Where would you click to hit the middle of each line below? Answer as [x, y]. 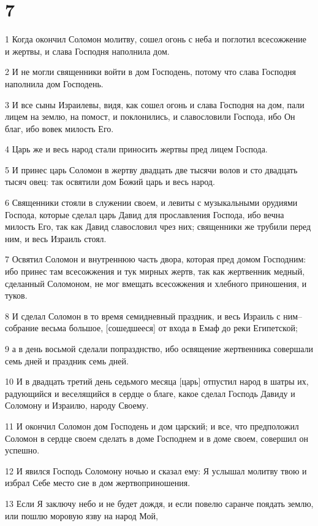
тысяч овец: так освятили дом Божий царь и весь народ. [110, 182]
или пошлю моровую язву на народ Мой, [81, 515]
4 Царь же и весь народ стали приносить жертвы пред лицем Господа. [136, 149]
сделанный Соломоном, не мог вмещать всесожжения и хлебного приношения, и [156, 283]
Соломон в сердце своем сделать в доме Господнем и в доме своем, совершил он [157, 438]
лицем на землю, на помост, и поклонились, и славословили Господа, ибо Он [150, 116]
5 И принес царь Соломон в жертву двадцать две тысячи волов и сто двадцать [151, 169]
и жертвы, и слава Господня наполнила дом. [87, 51]
